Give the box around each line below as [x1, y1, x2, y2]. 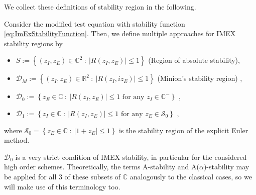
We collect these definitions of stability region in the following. [4, 2, 196, 12]
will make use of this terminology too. [4, 181, 120, 191]
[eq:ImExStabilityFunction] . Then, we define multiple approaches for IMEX [4, 28, 236, 39]
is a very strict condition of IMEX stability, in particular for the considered [15, 151, 247, 162]
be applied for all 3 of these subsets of [4, 171, 121, 181]
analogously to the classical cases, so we [130, 171, 252, 181]
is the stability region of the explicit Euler [119, 125, 248, 135]
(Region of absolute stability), [148, 55, 240, 65]
